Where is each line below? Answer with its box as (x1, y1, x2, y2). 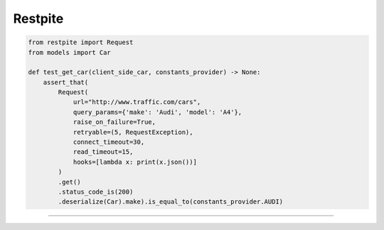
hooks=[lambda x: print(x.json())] (73, 157, 197, 166)
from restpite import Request (28, 38, 134, 46)
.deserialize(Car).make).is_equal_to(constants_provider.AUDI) (58, 198, 284, 206)
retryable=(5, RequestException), (73, 128, 193, 136)
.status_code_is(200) (58, 188, 134, 196)
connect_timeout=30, (73, 138, 145, 146)
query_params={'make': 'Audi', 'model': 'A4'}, (73, 108, 242, 116)
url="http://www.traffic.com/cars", (73, 98, 201, 106)
